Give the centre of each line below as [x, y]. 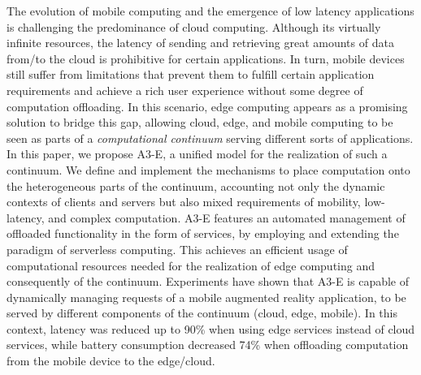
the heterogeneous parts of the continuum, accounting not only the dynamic [196, 185]
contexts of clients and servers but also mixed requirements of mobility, [184, 202]
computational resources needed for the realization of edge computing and [191, 265]
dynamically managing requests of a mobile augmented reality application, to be [206, 297]
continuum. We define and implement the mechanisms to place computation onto [208, 169]
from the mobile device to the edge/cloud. [111, 361]
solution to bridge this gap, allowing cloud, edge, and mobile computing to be [200, 122]
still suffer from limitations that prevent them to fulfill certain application [191, 74]
